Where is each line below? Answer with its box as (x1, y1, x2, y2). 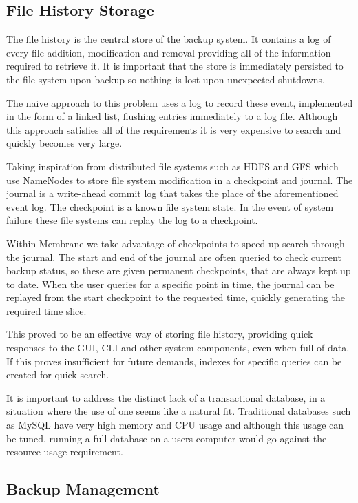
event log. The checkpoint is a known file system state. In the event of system (6, 199, 334, 214)
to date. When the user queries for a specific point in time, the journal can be (6, 276, 335, 291)
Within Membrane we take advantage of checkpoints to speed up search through (6, 236, 345, 250)
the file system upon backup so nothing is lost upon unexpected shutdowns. (6, 72, 325, 86)
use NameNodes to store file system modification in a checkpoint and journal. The (6, 172, 353, 187)
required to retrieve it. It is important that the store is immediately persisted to (6, 59, 344, 73)
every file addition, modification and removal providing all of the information (6, 45, 331, 59)
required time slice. (6, 303, 87, 318)
